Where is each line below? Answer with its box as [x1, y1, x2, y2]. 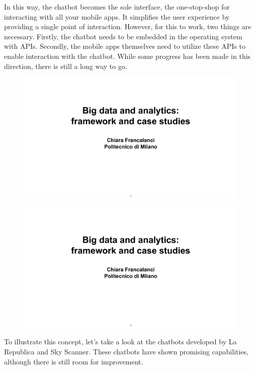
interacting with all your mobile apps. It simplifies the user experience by [4, 11, 230, 22]
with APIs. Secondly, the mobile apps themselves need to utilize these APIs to [4, 41, 245, 51]
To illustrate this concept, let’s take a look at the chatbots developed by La [4, 336, 237, 347]
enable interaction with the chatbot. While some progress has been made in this [4, 50, 251, 61]
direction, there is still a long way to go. [4, 60, 127, 71]
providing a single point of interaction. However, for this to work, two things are [4, 21, 251, 32]
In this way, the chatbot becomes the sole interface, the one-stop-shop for [4, 2, 230, 12]
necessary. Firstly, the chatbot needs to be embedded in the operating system [4, 31, 242, 41]
